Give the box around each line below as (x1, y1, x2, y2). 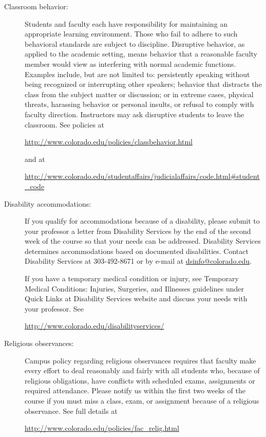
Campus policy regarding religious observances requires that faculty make (25, 355, 256, 366)
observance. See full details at (25, 405, 118, 416)
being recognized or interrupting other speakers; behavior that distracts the (25, 79, 262, 89)
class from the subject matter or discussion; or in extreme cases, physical (25, 88, 254, 99)
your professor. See (25, 303, 84, 314)
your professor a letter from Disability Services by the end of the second (25, 225, 251, 236)
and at (25, 153, 45, 164)
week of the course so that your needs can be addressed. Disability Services (25, 235, 261, 246)
